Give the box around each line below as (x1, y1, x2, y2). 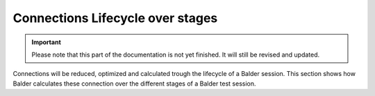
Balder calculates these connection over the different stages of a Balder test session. (12, 79, 256, 88)
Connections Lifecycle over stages (12, 10, 218, 26)
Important (31, 38, 62, 46)
